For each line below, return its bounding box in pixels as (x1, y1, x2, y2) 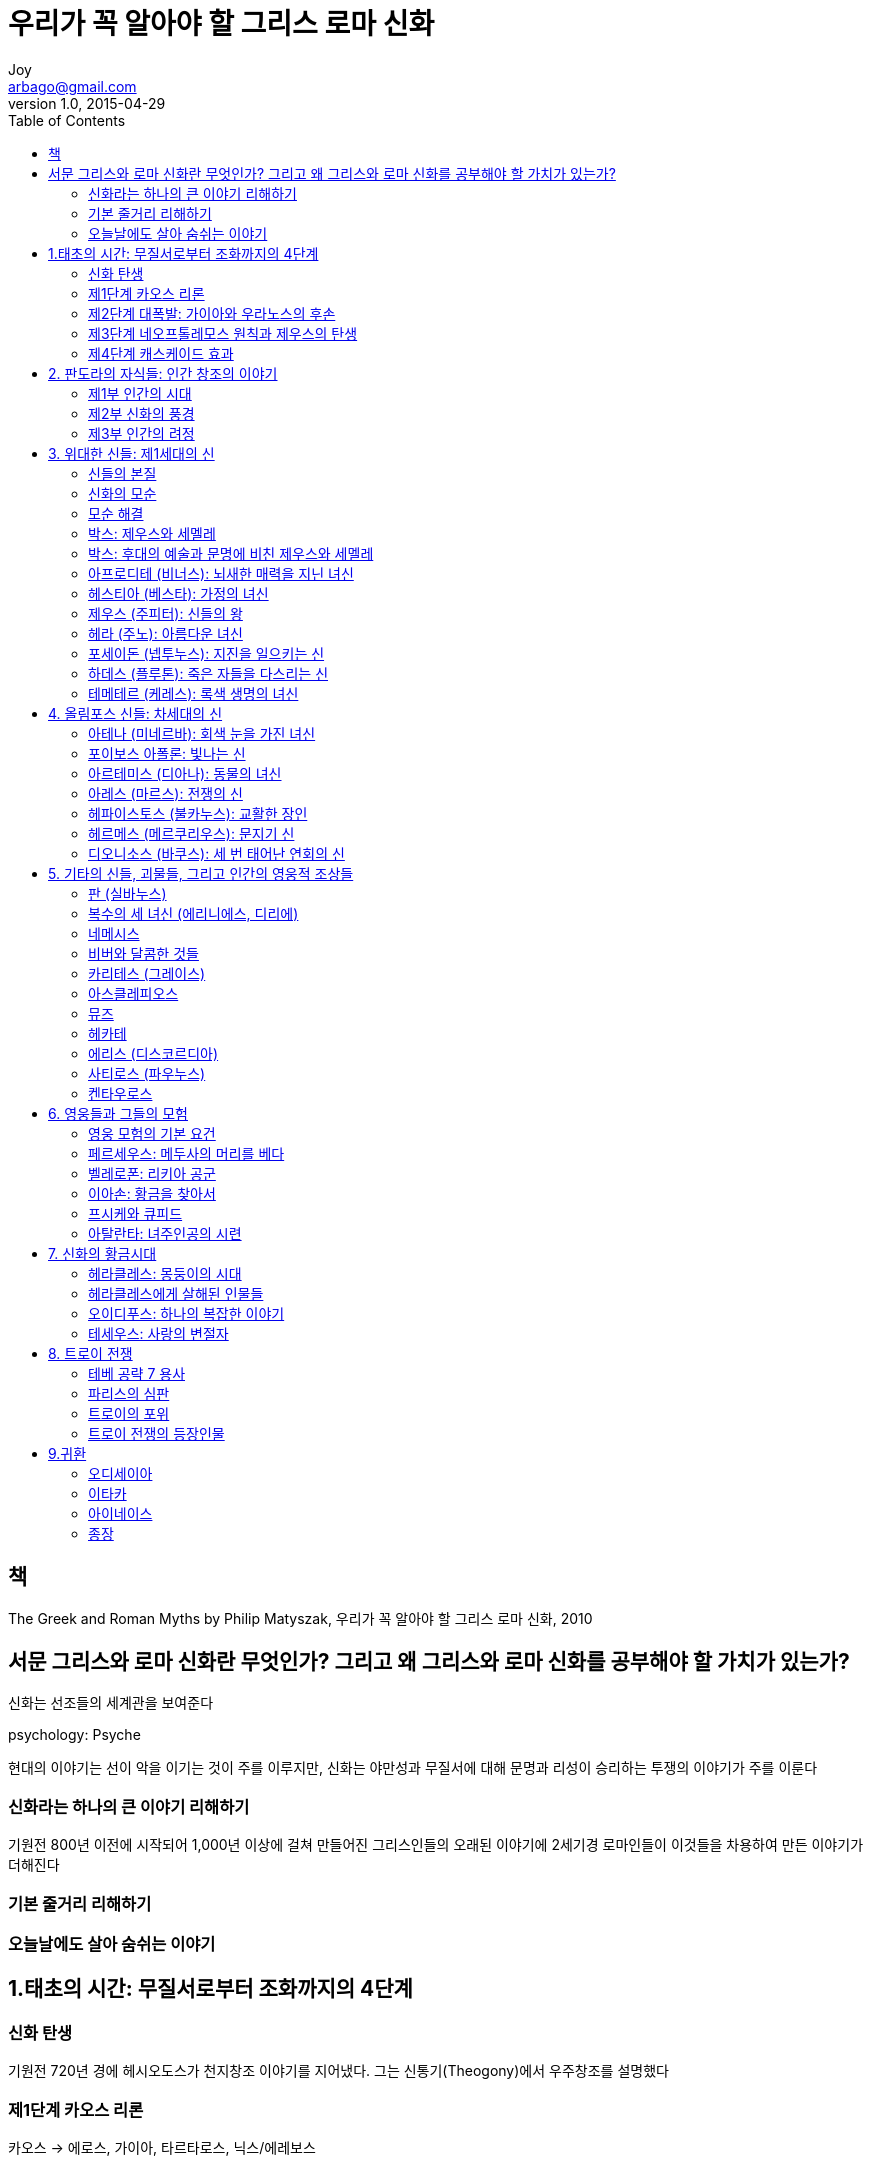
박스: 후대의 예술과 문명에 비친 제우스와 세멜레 (88, 544, 374, 562)
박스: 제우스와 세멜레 (88, 524, 216, 542)
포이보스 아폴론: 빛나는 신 (88, 744, 246, 762)
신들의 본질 (88, 464, 157, 482)
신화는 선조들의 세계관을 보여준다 (8, 1694, 214, 1712)
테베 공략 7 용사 (88, 1364, 186, 1382)
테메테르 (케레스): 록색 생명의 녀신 (88, 684, 299, 702)
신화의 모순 (88, 484, 157, 502)
